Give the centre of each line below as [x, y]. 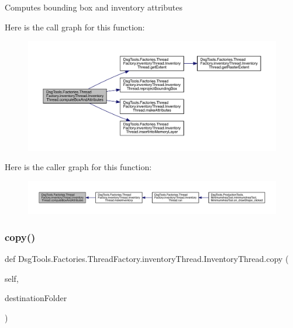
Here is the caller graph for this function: [78, 167]
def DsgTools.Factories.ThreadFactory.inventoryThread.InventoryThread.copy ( [147, 259]
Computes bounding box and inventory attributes [94, 7]
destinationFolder [36, 298]
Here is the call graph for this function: [75, 27]
